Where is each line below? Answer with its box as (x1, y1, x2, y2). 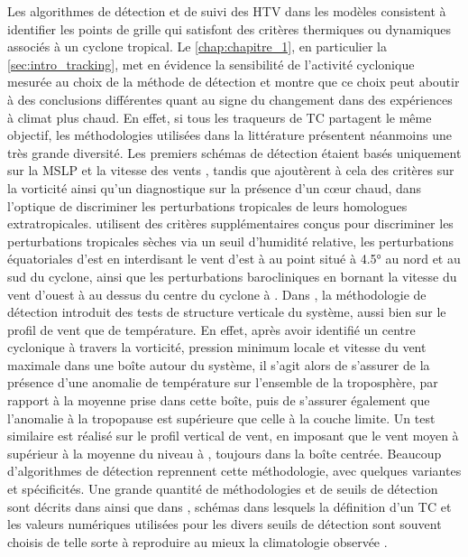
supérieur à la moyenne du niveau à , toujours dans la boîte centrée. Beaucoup (7, 443, 442, 462)
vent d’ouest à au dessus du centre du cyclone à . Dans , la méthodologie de (7, 284, 427, 303)
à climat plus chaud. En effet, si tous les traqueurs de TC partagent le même (7, 107, 432, 126)
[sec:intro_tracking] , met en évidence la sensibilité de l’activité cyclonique (7, 54, 415, 73)
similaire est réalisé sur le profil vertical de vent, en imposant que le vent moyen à (7, 426, 459, 445)
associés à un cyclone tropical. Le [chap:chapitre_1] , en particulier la (7, 37, 387, 56)
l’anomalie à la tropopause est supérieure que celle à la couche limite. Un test (7, 408, 436, 427)
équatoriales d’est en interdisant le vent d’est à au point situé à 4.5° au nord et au (7, 249, 461, 268)
